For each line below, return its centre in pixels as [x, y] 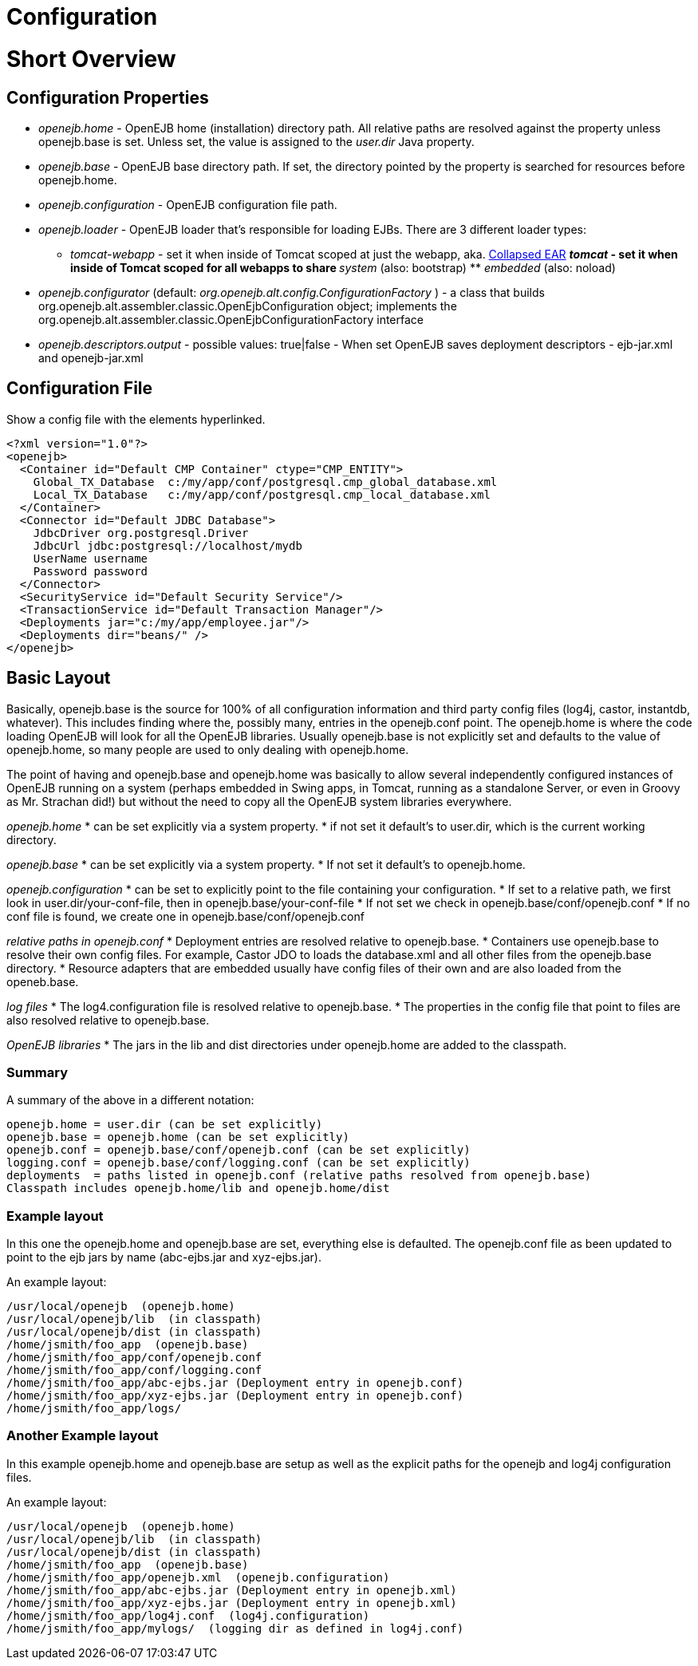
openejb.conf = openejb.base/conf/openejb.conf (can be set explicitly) [239, 1150]
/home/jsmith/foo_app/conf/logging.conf [134, 1370]
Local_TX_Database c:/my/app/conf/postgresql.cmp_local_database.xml [262, 494]
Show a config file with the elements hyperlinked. [136, 419]
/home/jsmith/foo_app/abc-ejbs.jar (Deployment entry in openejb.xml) [232, 1590]
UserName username [91, 558]
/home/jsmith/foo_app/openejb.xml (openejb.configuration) [198, 1577]
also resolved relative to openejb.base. [108, 1020]
